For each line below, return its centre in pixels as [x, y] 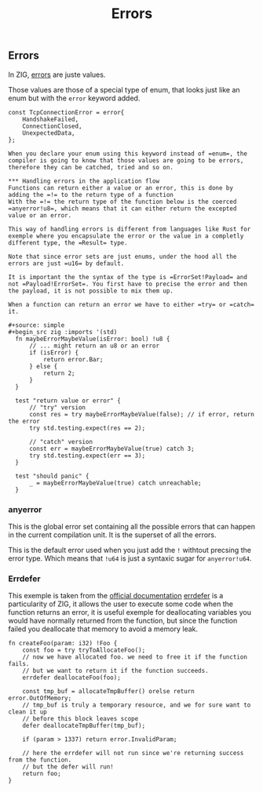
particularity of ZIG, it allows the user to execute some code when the [121, 604]
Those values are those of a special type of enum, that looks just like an [124, 89]
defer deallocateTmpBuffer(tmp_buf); [84, 726]
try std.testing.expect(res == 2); [87, 428]
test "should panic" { [52, 476]
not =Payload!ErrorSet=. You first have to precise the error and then [128, 284]
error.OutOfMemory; [40, 699]
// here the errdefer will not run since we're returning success [133, 754]
